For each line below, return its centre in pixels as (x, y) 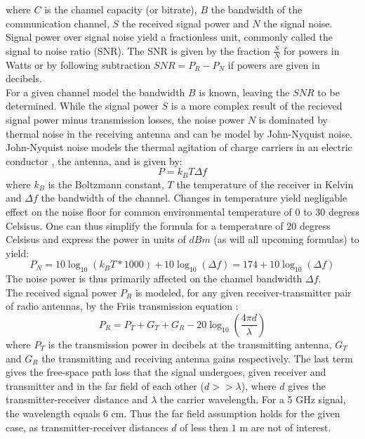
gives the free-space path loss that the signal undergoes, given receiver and (166, 372)
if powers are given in (274, 64)
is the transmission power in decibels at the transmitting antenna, (190, 344)
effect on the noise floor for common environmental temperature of (149, 211)
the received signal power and (185, 23)
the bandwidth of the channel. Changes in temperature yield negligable (194, 198)
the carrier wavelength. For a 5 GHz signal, (253, 399)
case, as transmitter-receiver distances (87, 427)
